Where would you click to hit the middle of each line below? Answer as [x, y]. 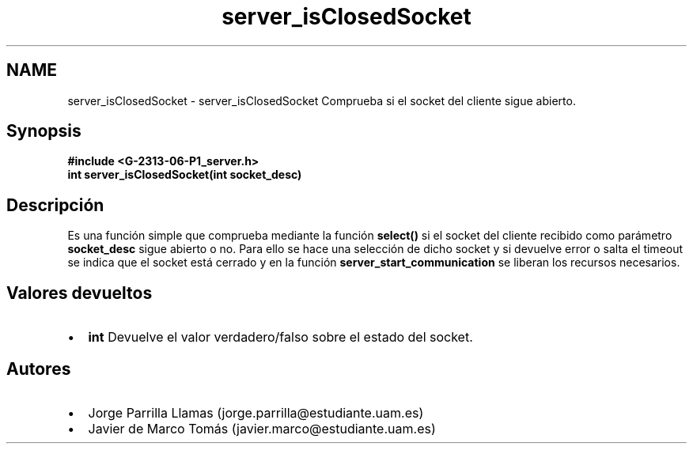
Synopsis [44, 131]
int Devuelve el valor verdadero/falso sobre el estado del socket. [280, 337]
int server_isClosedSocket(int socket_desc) [185, 175]
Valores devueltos [80, 293]
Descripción [55, 205]
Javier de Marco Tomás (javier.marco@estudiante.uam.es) [262, 428]
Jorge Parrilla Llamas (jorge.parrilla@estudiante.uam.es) [256, 412]
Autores [39, 369]
